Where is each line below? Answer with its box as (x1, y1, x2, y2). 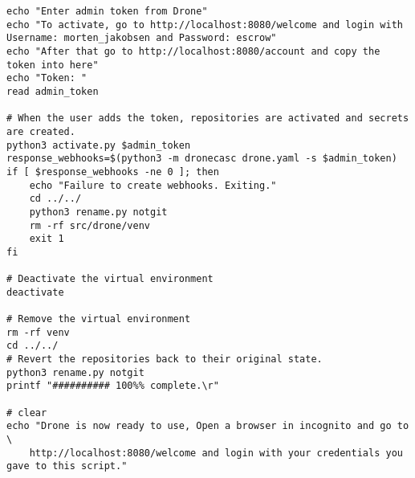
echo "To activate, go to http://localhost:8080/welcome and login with (6, 18, 403, 31)
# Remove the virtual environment (6, 313, 191, 325)
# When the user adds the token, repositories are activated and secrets (6, 112, 409, 125)
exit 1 (29, 233, 64, 245)
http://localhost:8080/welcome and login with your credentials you (29, 447, 403, 459)
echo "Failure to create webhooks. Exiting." (29, 179, 277, 191)
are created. (6, 125, 75, 137)
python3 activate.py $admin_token (6, 139, 191, 151)
